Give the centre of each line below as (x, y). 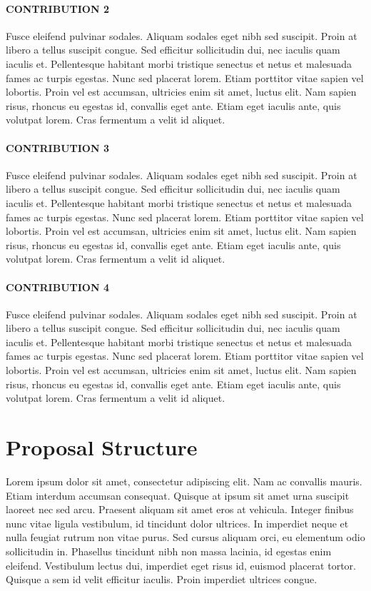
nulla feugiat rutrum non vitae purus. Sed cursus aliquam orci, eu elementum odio (185, 537)
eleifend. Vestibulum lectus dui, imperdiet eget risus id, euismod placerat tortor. (181, 565)
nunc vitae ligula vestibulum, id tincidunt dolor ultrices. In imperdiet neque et (177, 523)
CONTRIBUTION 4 (57, 287)
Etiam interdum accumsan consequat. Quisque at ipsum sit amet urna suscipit (178, 495)
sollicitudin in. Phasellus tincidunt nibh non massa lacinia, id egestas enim (169, 551)
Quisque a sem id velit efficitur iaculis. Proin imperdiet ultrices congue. (162, 579)
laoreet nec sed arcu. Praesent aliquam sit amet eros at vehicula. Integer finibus (180, 509)
